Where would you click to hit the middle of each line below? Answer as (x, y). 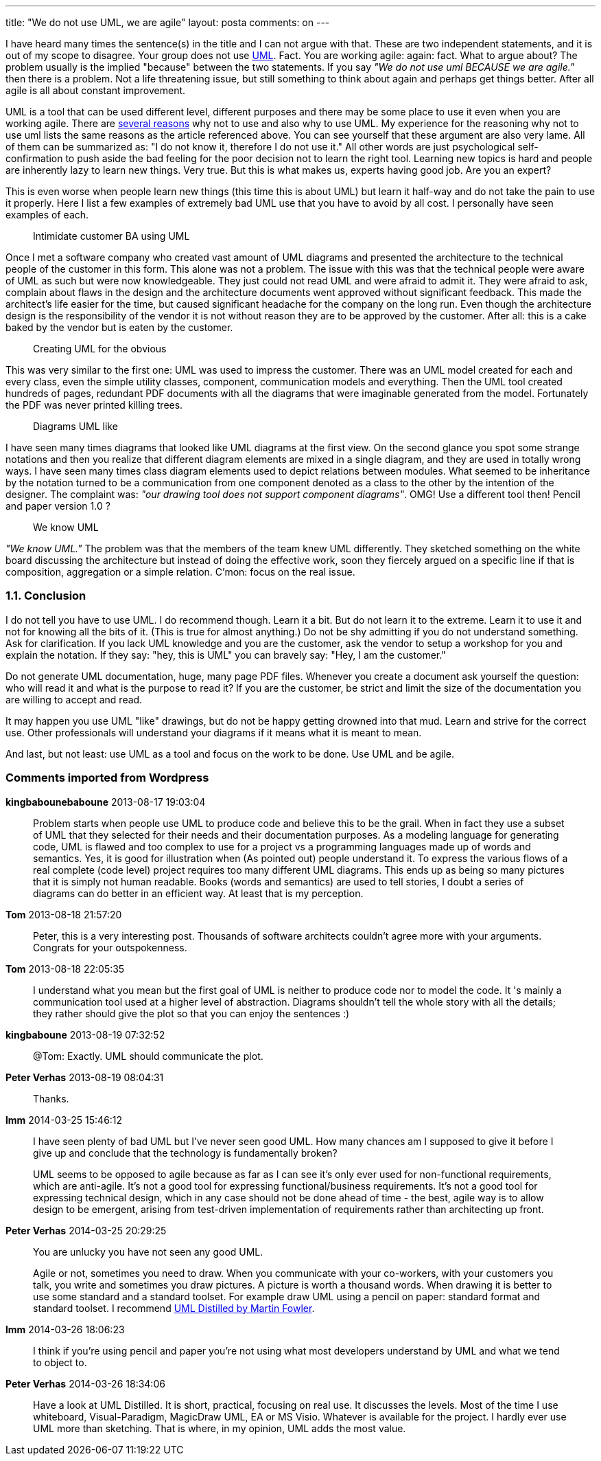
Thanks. (51, 1098)
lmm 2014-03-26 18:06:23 (65, 1329)
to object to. (60, 1362)
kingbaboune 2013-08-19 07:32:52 (85, 1034)
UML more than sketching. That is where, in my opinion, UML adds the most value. (220, 1428)
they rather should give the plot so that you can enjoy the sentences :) (191, 1013)
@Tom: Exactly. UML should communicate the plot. (148, 1056)
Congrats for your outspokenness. (110, 947)
